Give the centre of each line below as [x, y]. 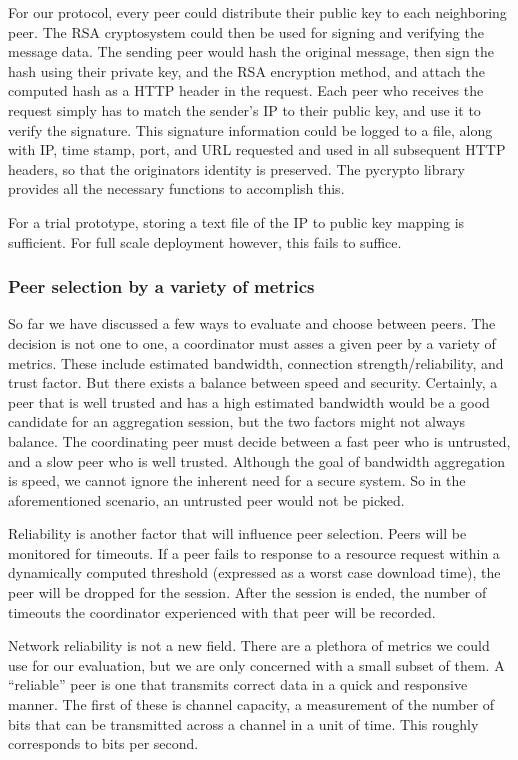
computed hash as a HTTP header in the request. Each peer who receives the [246, 90]
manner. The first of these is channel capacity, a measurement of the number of [251, 704]
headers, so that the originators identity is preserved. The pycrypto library [236, 168]
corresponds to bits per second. [103, 743]
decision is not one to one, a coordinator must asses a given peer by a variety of [252, 342]
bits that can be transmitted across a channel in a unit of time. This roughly [243, 723]
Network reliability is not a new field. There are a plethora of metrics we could [249, 645]
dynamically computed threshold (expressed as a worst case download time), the [254, 572]
